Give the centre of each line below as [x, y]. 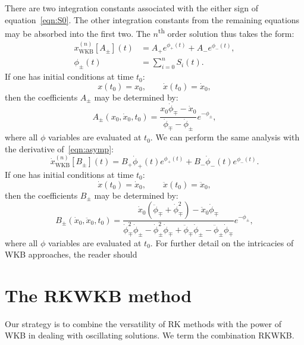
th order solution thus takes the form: [226, 32]
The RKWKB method [98, 295]
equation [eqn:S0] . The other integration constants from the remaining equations [152, 19]
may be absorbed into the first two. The [78, 33]
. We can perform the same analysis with [225, 137]
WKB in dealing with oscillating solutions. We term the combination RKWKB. [150, 335]
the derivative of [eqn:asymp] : [59, 148]
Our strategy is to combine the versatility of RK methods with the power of [143, 323]
